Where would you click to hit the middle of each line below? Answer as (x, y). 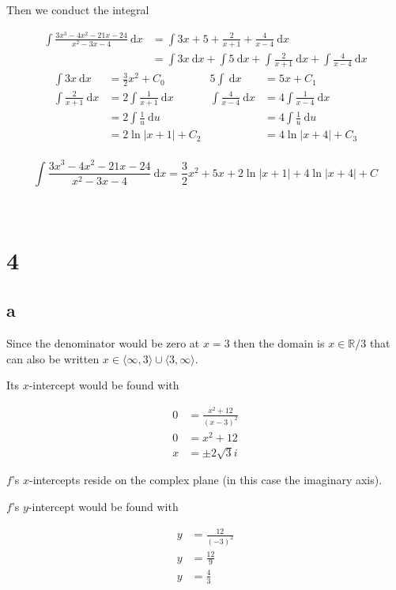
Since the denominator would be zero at (103, 343)
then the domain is (279, 343)
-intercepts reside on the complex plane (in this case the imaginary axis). (206, 480)
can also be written (53, 358)
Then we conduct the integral (78, 9)
